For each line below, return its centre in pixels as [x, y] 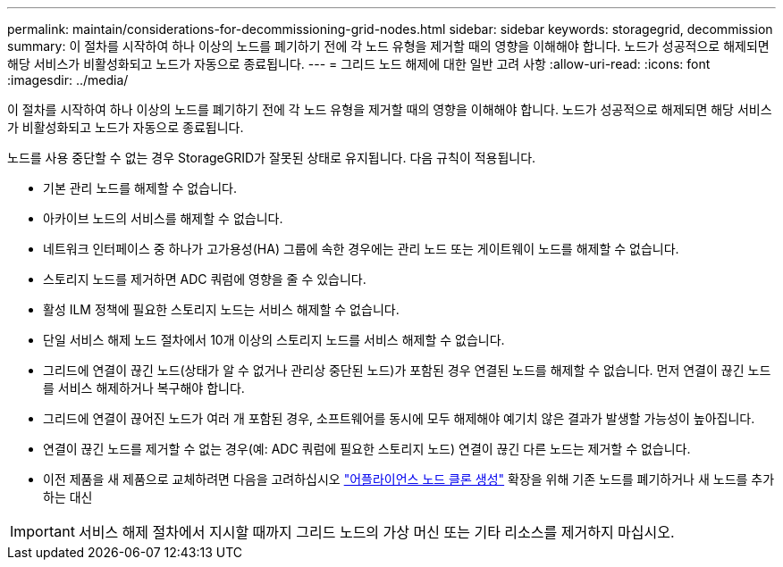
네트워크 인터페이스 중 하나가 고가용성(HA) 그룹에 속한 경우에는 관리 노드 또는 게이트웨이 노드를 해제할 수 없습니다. [361, 249]
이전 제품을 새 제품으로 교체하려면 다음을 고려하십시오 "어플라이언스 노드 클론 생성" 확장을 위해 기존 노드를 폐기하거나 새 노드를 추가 [409, 479]
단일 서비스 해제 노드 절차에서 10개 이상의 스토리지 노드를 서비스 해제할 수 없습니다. [274, 340]
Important [42, 531]
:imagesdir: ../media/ [68, 80]
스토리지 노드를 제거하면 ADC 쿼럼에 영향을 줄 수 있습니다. [205, 279]
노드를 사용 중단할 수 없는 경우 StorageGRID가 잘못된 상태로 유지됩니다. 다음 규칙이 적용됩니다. [272, 158]
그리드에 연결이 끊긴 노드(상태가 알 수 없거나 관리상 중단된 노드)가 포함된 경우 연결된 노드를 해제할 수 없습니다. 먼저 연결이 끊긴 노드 [407, 370]
